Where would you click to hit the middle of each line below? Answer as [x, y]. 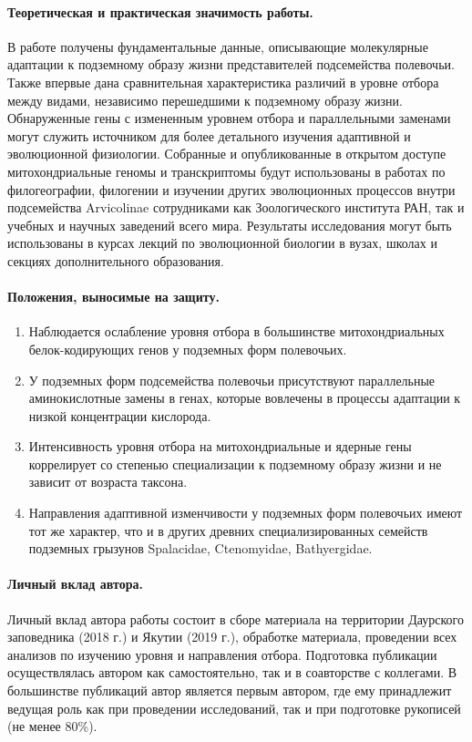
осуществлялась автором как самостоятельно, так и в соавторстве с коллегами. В [232, 672]
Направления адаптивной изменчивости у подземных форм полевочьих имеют [246, 513]
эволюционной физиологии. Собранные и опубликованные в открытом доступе [227, 154]
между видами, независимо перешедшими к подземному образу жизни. [205, 100]
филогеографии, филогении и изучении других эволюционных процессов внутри [231, 189]
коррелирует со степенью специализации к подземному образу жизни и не [235, 464]
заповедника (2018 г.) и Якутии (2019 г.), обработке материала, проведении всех [232, 637]
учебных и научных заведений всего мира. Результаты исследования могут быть [230, 225]
